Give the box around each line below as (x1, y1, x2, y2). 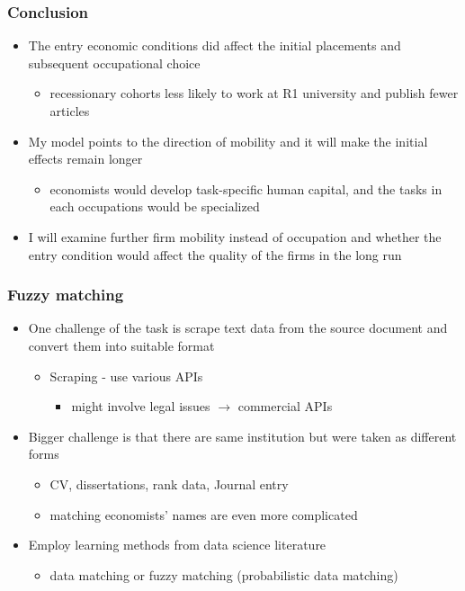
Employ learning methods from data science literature (28, 535, 326, 554)
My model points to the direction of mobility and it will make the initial (28, 131, 428, 150)
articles (49, 102, 90, 120)
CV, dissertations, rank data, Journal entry (49, 474, 289, 493)
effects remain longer (28, 149, 143, 168)
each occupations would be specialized (49, 197, 260, 216)
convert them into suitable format (28, 336, 215, 354)
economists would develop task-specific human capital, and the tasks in (49, 179, 443, 198)
